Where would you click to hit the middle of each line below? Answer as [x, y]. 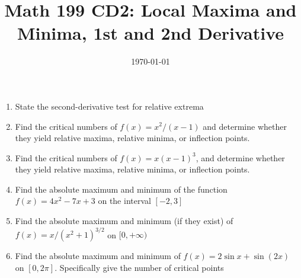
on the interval [124, 201]
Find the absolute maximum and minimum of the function [121, 189]
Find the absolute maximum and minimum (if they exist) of [124, 221]
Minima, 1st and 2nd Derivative [150, 33]
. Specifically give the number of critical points [139, 267]
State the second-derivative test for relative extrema [109, 106]
